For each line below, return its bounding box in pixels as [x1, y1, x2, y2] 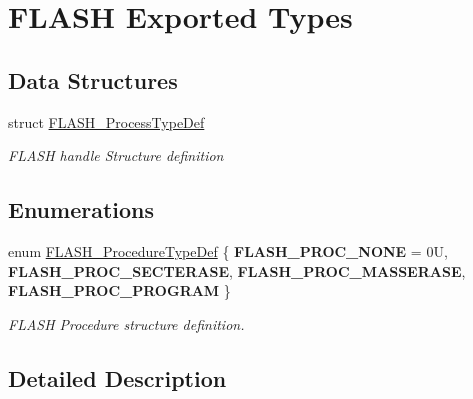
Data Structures [8, 64, 178, 95]
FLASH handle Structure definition [8, 145, 224, 166]
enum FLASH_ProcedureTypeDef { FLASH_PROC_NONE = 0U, [8, 240, 448, 261]
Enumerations [8, 194, 155, 225]
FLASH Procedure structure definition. [8, 313, 245, 334]
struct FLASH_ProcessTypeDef [8, 111, 205, 132]
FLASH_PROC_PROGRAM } [8, 280, 231, 301]
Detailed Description [8, 362, 227, 393]
